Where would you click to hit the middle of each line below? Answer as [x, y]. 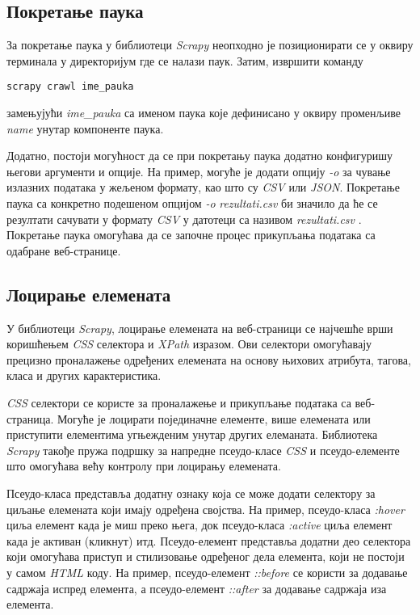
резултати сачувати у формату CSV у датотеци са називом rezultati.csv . [184, 219]
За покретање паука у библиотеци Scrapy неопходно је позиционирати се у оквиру [210, 45]
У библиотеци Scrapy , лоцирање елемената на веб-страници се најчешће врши [200, 328]
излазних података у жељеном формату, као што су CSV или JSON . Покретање [203, 187]
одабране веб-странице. [64, 250]
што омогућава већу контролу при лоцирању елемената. [144, 466]
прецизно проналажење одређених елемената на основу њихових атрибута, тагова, [209, 359]
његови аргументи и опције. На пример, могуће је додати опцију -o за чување [199, 171]
